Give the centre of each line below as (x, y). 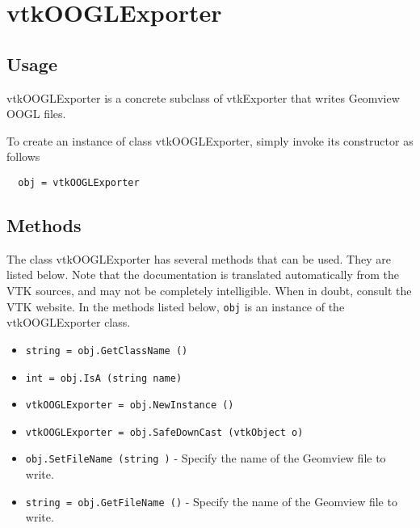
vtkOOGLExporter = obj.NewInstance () (130, 406)
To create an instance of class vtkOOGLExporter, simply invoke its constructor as (210, 140)
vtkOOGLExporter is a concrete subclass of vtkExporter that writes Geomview (203, 97)
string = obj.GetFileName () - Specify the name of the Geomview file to (211, 501)
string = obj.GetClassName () (107, 351)
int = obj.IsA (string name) (104, 378)
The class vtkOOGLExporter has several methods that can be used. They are (199, 258)
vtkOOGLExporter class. (69, 322)
